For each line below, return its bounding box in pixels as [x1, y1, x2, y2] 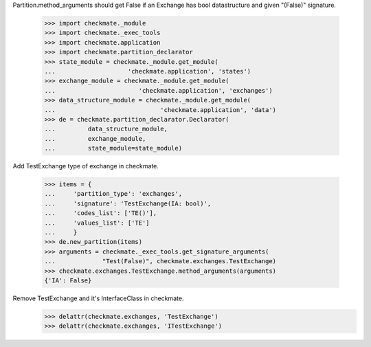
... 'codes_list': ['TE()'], [44, 210, 157, 217]
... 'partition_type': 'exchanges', [44, 190, 182, 198]
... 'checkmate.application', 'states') [44, 67, 251, 75]
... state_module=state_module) [44, 144, 182, 153]
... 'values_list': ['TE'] [44, 219, 150, 227]
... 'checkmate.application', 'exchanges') [44, 87, 273, 94]
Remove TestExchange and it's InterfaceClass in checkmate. [12, 294, 184, 302]
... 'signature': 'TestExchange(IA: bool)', [44, 199, 212, 208]
